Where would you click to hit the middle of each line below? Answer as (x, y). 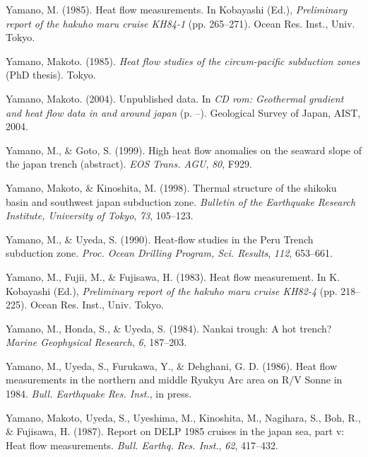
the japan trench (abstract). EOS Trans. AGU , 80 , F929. (129, 164)
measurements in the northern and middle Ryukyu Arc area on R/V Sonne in (174, 380)
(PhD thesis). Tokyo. (51, 75)
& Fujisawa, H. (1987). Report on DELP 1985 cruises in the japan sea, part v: (175, 431)
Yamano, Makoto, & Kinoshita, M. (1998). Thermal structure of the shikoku (171, 187)
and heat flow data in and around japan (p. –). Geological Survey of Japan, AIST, (183, 112)
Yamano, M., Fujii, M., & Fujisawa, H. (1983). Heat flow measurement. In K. (173, 276)
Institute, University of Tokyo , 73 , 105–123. (100, 215)
